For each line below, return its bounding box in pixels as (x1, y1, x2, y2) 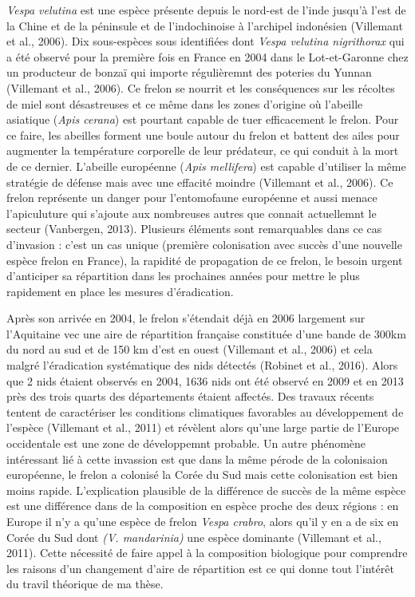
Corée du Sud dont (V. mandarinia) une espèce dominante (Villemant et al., (6, 528, 381, 545)
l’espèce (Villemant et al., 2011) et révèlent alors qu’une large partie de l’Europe (6, 419, 400, 436)
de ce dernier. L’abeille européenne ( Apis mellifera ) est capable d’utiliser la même (6, 157, 406, 174)
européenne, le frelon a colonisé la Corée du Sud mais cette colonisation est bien (6, 466, 398, 483)
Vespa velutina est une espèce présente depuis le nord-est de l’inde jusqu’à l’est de (6, 2, 406, 18)
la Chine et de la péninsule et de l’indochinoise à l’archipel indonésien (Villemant (6, 17, 403, 34)
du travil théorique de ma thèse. (6, 575, 164, 592)
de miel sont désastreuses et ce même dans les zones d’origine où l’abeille (6, 95, 363, 112)
